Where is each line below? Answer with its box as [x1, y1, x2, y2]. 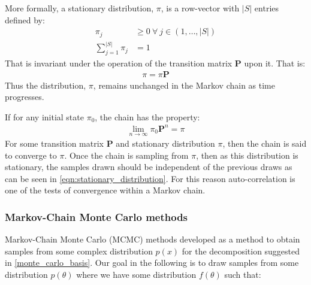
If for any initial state [5, 110, 84, 123]
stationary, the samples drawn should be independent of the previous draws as [5, 160, 292, 173]
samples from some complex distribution [5, 244, 153, 257]
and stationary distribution [116, 137, 215, 150]
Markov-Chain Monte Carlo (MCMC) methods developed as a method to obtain [5, 233, 300, 245]
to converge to [5, 148, 57, 161]
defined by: [5, 13, 45, 26]
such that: [224, 268, 261, 281]
